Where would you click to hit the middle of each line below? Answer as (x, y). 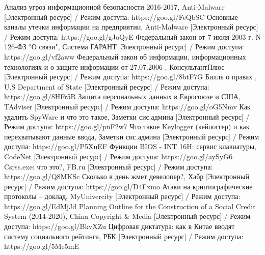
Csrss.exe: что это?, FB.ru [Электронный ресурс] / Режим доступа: (109, 166)
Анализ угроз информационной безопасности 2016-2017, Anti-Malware (114, 7)
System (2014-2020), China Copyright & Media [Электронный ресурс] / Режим (127, 216)
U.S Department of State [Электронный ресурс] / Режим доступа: (107, 86)
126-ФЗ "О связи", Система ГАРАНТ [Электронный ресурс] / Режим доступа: (124, 47)
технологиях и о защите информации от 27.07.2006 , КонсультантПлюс (114, 66)
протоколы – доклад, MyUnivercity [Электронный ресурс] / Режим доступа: (122, 196)
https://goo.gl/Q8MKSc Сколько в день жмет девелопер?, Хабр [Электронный (127, 176)
